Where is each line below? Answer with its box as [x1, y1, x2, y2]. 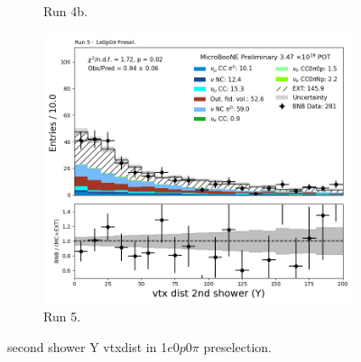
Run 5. [43, 307, 81, 326]
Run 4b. [43, 2, 88, 20]
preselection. [203, 337, 272, 356]
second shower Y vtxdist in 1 [7, 337, 168, 356]
